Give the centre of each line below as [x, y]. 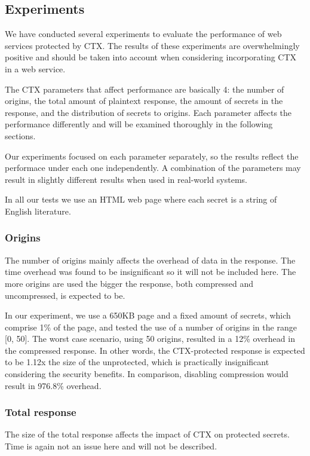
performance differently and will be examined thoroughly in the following [139, 124]
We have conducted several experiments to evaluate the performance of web [143, 34]
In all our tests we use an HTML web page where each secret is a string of [141, 199]
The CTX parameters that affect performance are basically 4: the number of [145, 89]
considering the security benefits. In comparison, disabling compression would [147, 374]
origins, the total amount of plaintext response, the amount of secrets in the [144, 101]
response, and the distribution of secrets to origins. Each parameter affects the [148, 112]
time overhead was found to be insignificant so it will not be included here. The [151, 272]
